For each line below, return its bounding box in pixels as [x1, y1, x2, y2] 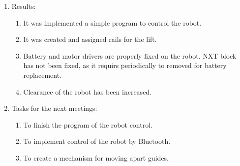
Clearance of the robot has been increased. [23, 86, 152, 97]
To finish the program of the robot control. [23, 119, 152, 130]
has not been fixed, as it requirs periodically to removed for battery [23, 60, 227, 70]
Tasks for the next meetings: [11, 103, 97, 113]
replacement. [23, 69, 62, 80]
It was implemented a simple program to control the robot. [23, 17, 202, 28]
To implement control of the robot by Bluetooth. [23, 136, 171, 146]
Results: [11, 1, 36, 11]
